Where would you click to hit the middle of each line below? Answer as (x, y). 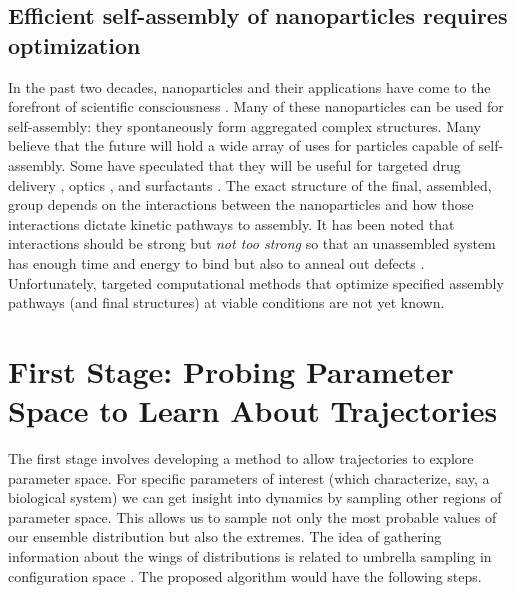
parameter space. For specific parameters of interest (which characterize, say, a (249, 477)
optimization (74, 44)
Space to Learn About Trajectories (253, 410)
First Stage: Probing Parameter (231, 370)
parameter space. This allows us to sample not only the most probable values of (252, 516)
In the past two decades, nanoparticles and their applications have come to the (249, 86)
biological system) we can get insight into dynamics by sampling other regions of (255, 497)
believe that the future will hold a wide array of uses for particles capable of (241, 145)
